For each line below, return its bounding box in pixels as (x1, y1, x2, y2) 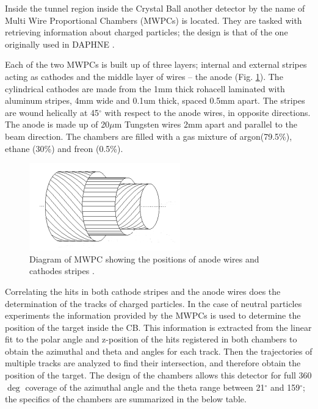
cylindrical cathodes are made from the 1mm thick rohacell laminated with (5, 82, 285, 95)
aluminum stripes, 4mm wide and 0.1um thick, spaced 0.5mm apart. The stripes (5, 94, 305, 107)
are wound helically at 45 (5, 106, 99, 118)
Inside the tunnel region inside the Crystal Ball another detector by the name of (5, 2, 305, 14)
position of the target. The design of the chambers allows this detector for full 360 (5, 369, 312, 382)
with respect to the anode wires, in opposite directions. (104, 106, 311, 118)
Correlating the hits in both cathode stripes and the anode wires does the (5, 284, 281, 297)
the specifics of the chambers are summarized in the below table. (5, 393, 247, 405)
